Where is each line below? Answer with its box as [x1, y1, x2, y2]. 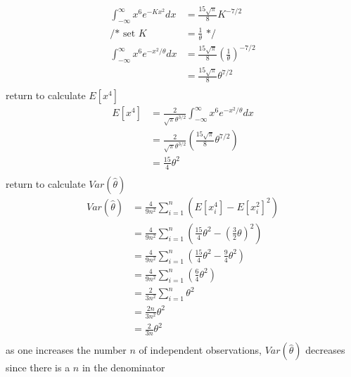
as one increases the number [6, 343, 127, 357]
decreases [305, 343, 345, 357]
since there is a [6, 360, 70, 375]
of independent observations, [139, 343, 262, 357]
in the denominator [82, 360, 165, 375]
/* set [110, 28, 136, 39]
